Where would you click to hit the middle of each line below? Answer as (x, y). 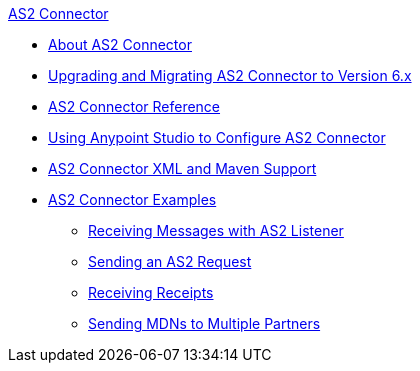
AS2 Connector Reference (134, 106)
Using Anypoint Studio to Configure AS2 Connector (217, 137)
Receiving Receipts (151, 292)
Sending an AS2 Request (170, 261)
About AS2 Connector (120, 44)
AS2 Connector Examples (132, 199)
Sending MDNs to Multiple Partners (204, 323)
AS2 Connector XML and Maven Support (182, 168)
